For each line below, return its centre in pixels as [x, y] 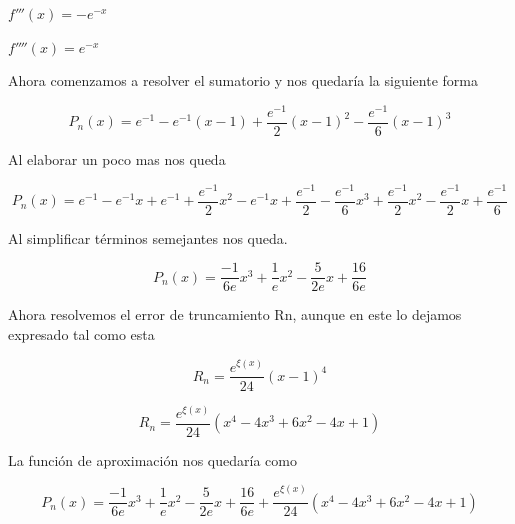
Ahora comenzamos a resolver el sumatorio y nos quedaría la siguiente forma [243, 80]
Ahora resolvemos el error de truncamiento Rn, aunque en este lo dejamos [235, 314]
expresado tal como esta [81, 333]
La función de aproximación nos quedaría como [152, 459]
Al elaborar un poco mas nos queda [117, 158]
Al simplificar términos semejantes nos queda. [148, 237]
